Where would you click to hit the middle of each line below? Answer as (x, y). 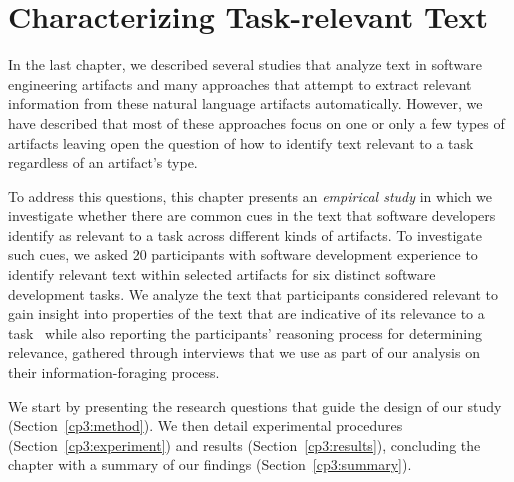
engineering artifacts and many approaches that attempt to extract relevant (240, 83)
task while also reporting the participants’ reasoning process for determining (245, 332)
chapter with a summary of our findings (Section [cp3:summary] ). (210, 464)
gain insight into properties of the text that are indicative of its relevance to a (246, 313)
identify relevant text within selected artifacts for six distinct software (222, 274)
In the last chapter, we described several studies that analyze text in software (245, 64)
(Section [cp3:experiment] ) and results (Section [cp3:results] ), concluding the (244, 444)
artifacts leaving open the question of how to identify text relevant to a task (241, 142)
